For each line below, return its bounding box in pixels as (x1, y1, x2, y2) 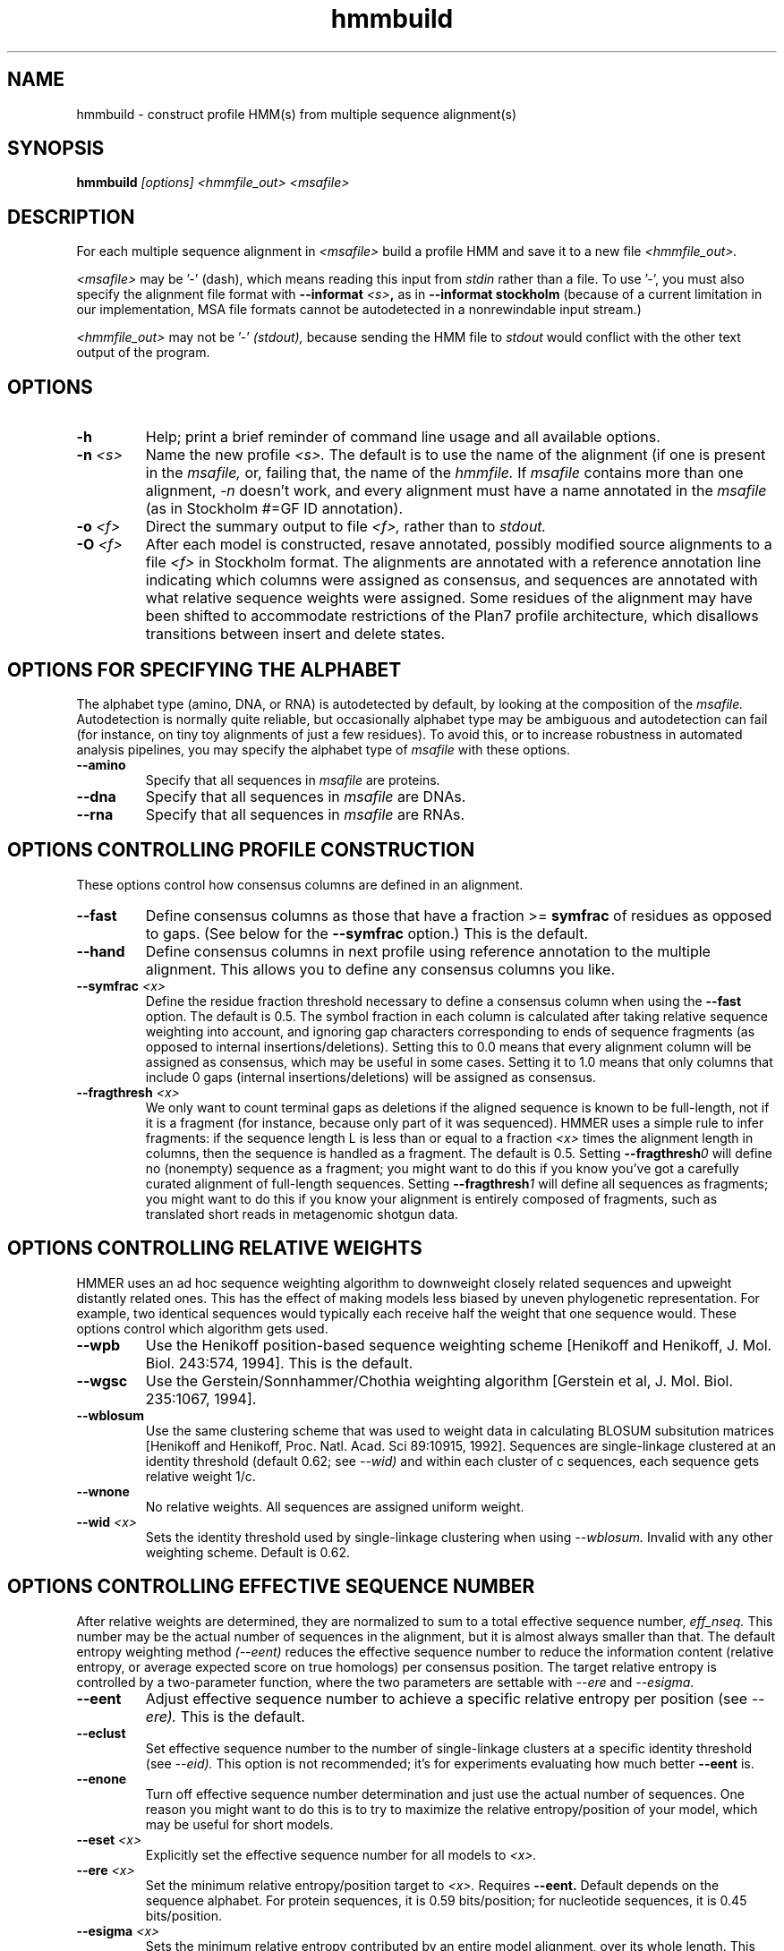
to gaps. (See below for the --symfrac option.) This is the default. (145, 924, 589, 942)
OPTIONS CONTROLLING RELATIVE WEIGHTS (7, 1237, 422, 1260)
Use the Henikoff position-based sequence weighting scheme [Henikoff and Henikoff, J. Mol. (145, 1335, 772, 1354)
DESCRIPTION (7, 205, 135, 228)
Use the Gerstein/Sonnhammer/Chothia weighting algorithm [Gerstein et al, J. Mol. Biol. (145, 1371, 734, 1390)
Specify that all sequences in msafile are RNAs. (145, 805, 465, 823)
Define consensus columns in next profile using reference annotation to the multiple (145, 941, 711, 960)
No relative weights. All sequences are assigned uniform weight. (145, 1498, 524, 1514)
